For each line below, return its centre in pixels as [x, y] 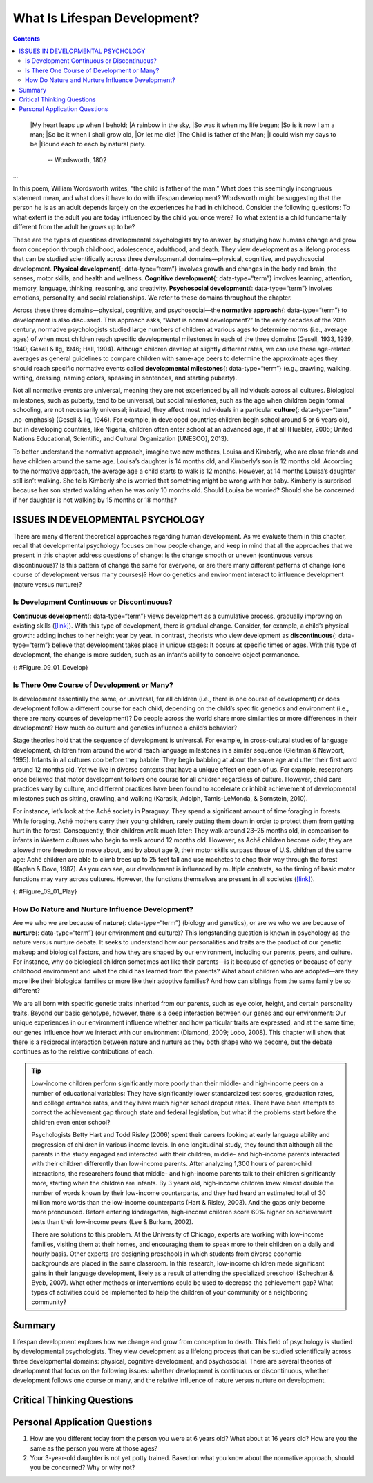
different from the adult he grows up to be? [74, 227]
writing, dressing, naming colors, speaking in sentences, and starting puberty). [125, 378]
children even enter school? [71, 1122]
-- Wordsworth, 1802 [77, 159]
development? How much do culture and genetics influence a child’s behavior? [125, 728]
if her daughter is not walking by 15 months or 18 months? [95, 500]
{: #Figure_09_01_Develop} [51, 667]
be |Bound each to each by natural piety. [88, 144]
